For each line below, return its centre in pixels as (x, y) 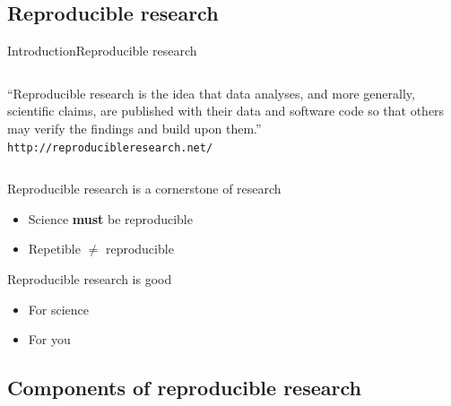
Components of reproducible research (184, 388)
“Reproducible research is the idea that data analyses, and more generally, (211, 93)
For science (58, 309)
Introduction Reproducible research (102, 51)
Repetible (54, 249)
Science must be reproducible (110, 218)
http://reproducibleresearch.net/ (110, 147)
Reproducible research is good (90, 279)
